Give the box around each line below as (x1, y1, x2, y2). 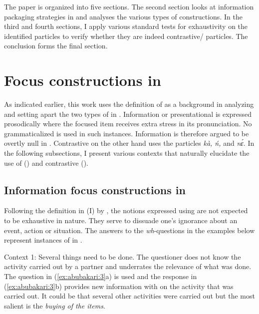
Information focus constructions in (4, 182, 186, 197)
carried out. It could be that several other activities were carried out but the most (4, 291, 255, 301)
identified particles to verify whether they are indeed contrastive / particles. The (4, 30, 248, 41)
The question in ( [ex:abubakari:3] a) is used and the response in (4, 271, 197, 282)
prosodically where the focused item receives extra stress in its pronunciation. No (4, 118, 252, 129)
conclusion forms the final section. (4, 40, 108, 51)
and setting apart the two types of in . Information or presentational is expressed (4, 108, 252, 119)
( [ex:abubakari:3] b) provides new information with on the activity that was (4, 281, 234, 291)
